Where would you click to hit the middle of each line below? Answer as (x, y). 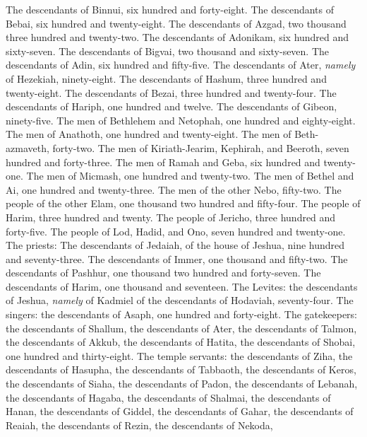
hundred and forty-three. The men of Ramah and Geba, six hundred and (163, 162)
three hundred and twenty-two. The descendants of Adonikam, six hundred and (178, 37)
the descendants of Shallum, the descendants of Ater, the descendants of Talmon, (181, 328)
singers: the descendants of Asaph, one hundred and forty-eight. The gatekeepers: (182, 314)
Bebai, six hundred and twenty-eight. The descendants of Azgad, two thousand (176, 23)
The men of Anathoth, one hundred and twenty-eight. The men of (149, 134)
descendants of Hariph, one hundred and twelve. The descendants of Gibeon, (172, 106)
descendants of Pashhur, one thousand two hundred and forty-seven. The (163, 273)
